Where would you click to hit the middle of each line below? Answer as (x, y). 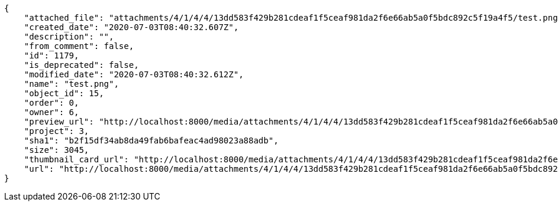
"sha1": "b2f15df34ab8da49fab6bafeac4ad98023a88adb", (151, 140)
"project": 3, (57, 131)
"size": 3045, (57, 150)
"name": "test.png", (71, 84)
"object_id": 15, (64, 93)
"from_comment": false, (79, 46)
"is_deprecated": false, (81, 65)
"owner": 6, (51, 112)
